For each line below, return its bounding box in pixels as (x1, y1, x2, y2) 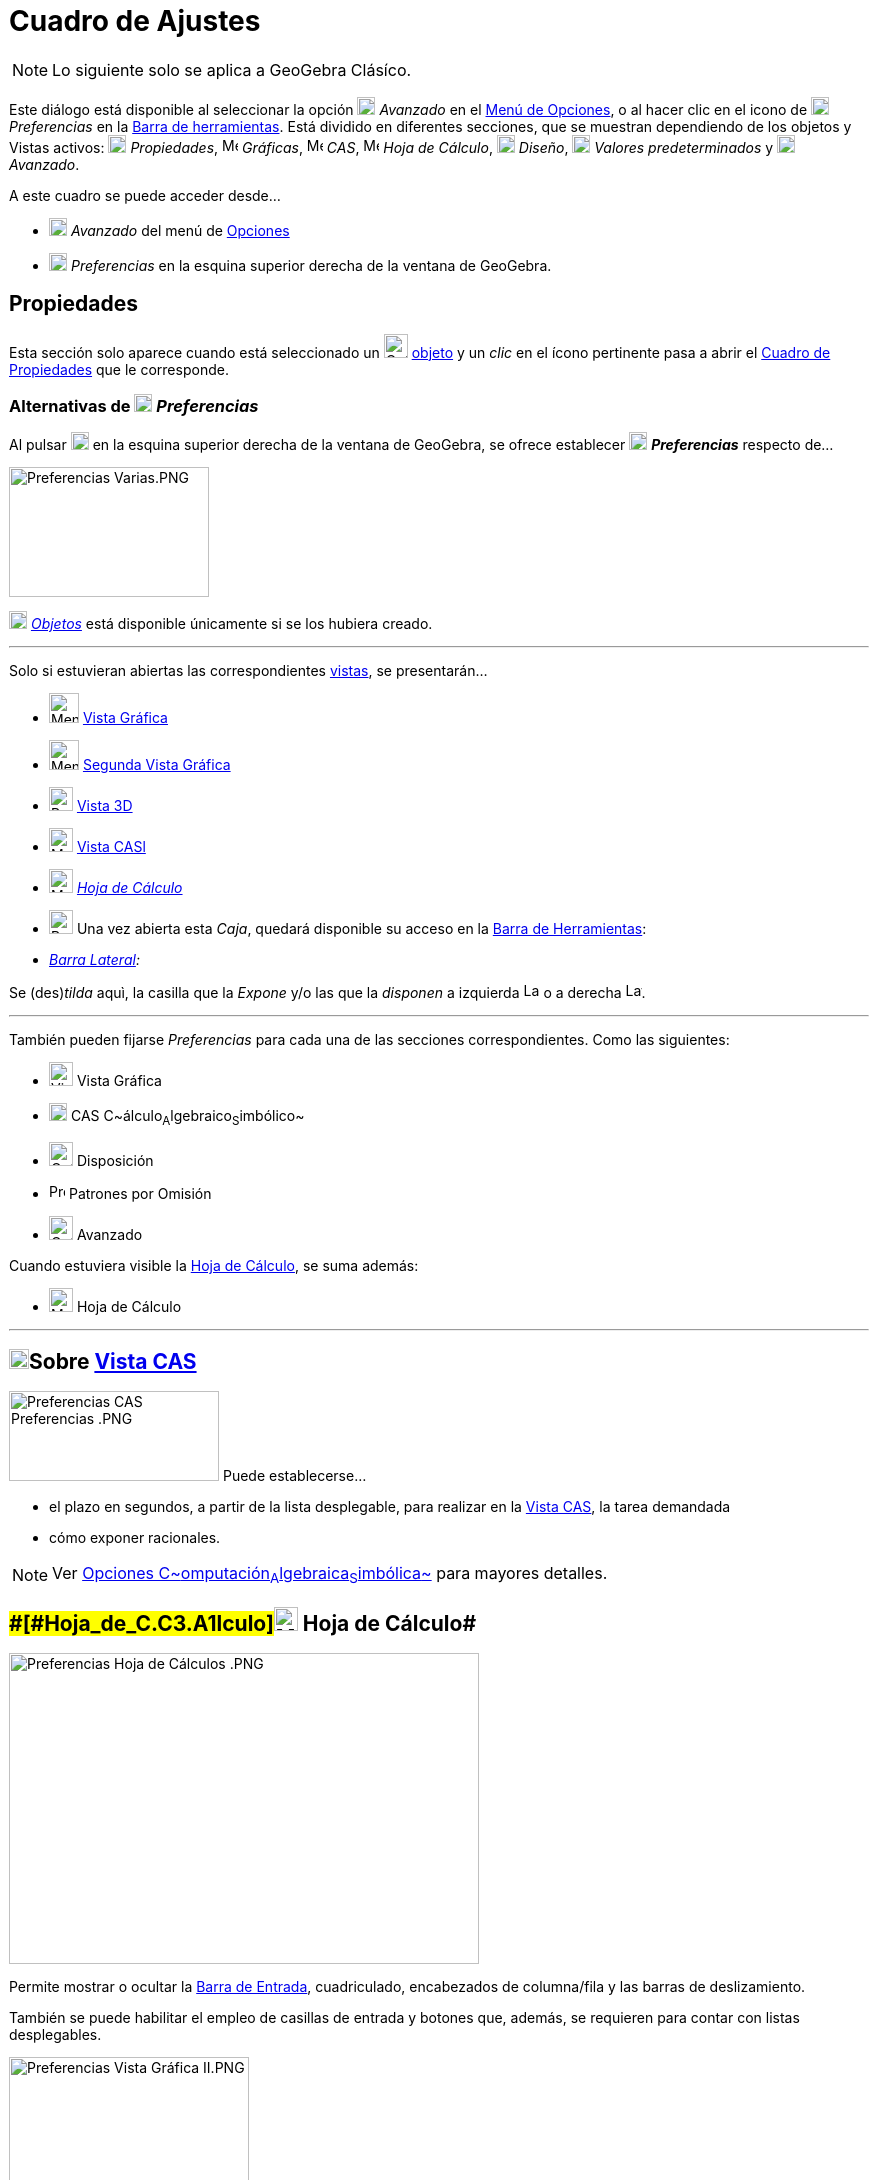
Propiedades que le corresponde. (9, 360, 229, 378)
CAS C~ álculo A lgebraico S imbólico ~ (70, 1107, 305, 1129)
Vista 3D (76, 797, 133, 815)
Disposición (76, 1152, 154, 1170)
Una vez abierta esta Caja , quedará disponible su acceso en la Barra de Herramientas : (76, 920, 647, 938)
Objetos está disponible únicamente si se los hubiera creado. (30, 615, 433, 633)
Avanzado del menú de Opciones (70, 221, 290, 239)
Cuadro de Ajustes (9, 4, 261, 38)
